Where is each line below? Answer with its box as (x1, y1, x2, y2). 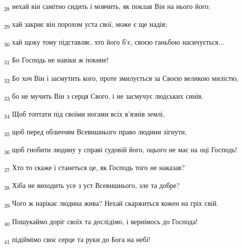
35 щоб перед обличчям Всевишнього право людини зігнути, (4, 126, 187, 138)
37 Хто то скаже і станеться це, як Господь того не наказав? (4, 162, 185, 174)
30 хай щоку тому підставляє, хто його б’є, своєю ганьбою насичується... (4, 37, 224, 49)
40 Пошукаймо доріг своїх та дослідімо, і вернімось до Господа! (4, 216, 198, 228)
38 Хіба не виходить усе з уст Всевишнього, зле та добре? (4, 180, 180, 192)
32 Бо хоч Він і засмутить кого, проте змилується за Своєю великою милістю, (4, 72, 239, 84)
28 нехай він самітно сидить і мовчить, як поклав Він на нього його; (4, 1, 211, 12)
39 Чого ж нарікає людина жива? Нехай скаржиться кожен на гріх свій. (4, 198, 219, 210)
